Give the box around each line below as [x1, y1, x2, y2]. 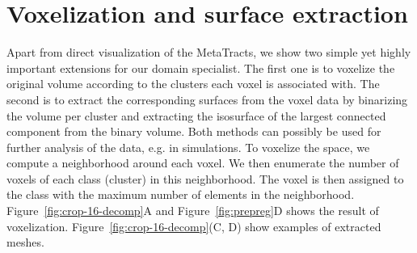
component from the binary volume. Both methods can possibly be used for [6, 123, 381, 140]
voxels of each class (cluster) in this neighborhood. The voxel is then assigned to [6, 170, 404, 187]
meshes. [6, 234, 44, 251]
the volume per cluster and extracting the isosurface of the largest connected [6, 107, 386, 124]
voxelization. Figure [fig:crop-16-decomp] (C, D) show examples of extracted [6, 217, 381, 234]
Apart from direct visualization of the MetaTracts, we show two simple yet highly [6, 44, 411, 61]
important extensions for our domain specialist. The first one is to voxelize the [6, 59, 395, 76]
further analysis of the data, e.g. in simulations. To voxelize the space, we [6, 138, 370, 155]
